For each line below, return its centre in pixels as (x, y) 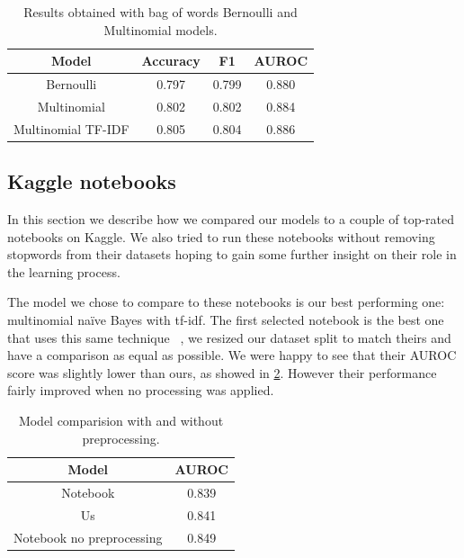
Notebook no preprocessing (88, 537)
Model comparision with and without (121, 420)
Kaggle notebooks (92, 181)
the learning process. (64, 271)
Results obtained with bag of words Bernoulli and (161, 12)
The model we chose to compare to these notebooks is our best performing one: (226, 302)
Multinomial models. (161, 29)
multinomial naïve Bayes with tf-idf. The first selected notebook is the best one (226, 319)
